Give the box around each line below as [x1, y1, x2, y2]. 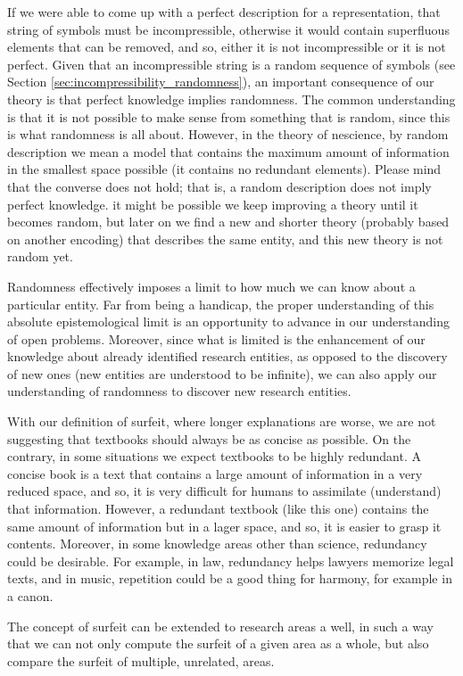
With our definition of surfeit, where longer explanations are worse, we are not [7, 412, 436, 431]
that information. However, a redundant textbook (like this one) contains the [7, 499, 429, 518]
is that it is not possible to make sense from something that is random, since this [7, 107, 451, 126]
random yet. [7, 247, 73, 266]
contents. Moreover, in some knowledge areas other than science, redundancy [7, 534, 427, 553]
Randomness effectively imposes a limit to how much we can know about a [7, 276, 416, 295]
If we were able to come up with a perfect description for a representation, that [7, 3, 441, 21]
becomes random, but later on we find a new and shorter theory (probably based [7, 212, 450, 231]
